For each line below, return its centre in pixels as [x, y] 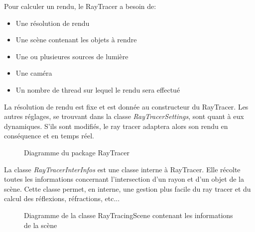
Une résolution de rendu [53, 23]
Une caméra [34, 73]
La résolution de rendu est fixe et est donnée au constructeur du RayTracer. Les [126, 106]
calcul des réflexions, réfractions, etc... [62, 198]
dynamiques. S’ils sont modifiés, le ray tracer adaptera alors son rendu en [116, 126]
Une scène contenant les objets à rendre [76, 40]
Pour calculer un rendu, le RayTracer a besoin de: [80, 6]
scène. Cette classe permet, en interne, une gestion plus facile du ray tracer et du [127, 188]
